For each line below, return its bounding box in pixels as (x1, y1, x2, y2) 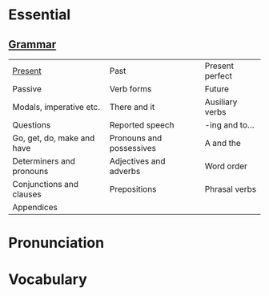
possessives (109, 143, 156, 153)
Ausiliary (204, 96, 238, 107)
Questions (12, 120, 51, 130)
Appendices (12, 202, 58, 213)
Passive (12, 83, 42, 94)
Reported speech (109, 120, 175, 130)
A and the (204, 138, 242, 148)
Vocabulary (8, 270, 87, 289)
